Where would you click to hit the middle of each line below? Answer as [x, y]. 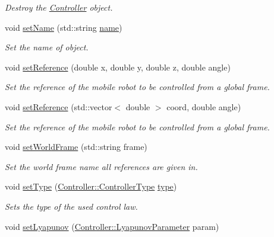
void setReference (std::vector [59, 106]
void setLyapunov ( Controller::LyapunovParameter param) [112, 226]
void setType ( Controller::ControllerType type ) [91, 186]
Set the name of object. [47, 47]
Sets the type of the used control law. [71, 206]
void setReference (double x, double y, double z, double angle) [118, 67]
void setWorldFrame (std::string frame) [76, 147]
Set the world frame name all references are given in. [101, 166]
